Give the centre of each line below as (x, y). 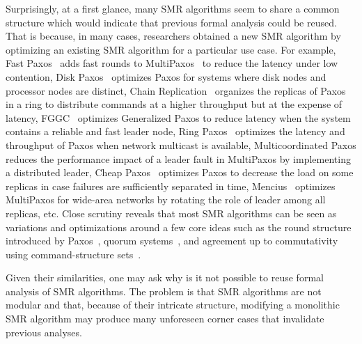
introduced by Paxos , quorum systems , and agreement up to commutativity (172, 241)
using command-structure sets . (73, 254)
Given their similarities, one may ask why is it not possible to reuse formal (165, 277)
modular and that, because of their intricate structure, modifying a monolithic (173, 305)
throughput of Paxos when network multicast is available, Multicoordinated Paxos (181, 144)
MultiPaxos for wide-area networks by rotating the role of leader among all (166, 200)
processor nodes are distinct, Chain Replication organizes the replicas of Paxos (176, 90)
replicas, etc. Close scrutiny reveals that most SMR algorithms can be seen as (171, 213)
